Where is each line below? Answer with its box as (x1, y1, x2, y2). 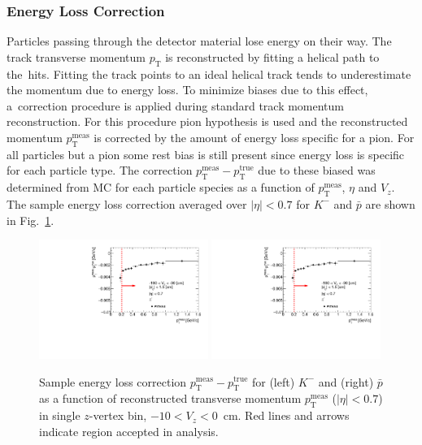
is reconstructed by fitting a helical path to (165, 48, 380, 65)
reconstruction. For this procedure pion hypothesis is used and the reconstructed (7, 113, 408, 130)
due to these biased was (258, 162, 376, 179)
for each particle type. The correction (7, 162, 193, 179)
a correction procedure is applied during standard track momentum (7, 97, 345, 114)
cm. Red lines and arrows (223, 407, 350, 424)
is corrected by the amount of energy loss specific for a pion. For (94, 128, 415, 145)
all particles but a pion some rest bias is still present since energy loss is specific (7, 145, 405, 162)
